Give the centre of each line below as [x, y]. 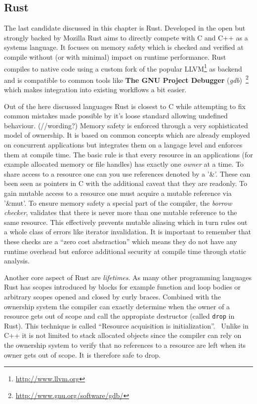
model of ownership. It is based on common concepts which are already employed [127, 135]
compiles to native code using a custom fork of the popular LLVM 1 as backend [123, 68]
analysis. [17, 261]
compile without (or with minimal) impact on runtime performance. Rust [115, 56]
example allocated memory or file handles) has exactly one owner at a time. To [124, 164]
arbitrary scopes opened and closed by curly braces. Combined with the [112, 296]
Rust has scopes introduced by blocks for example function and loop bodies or [122, 287]
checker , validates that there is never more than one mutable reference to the [121, 212]
